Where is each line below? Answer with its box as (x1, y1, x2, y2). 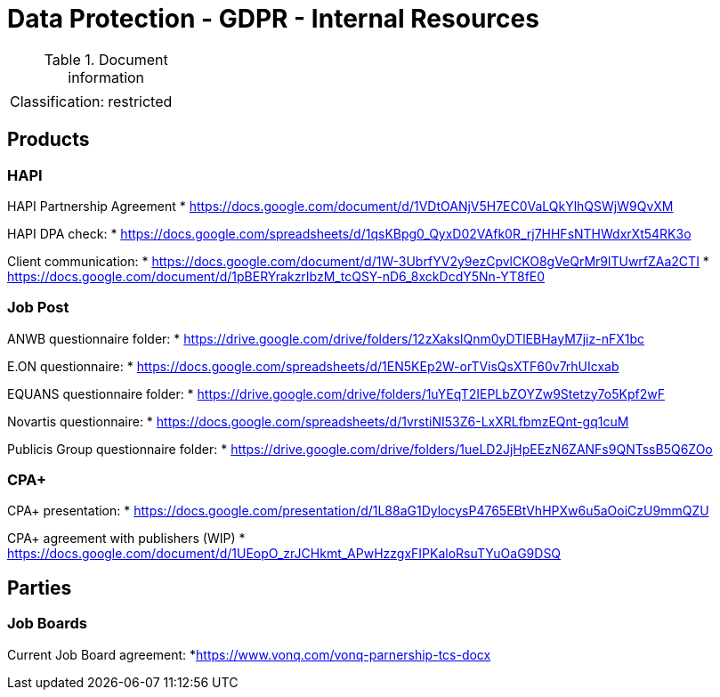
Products (7, 128, 90, 151)
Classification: (10, 92, 105, 110)
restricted (108, 92, 173, 110)
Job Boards (7, 614, 88, 633)
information (68, 68, 145, 86)
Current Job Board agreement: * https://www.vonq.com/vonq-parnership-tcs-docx (7, 646, 491, 662)
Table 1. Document (44, 50, 168, 69)
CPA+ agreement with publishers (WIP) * (7, 531, 246, 547)
